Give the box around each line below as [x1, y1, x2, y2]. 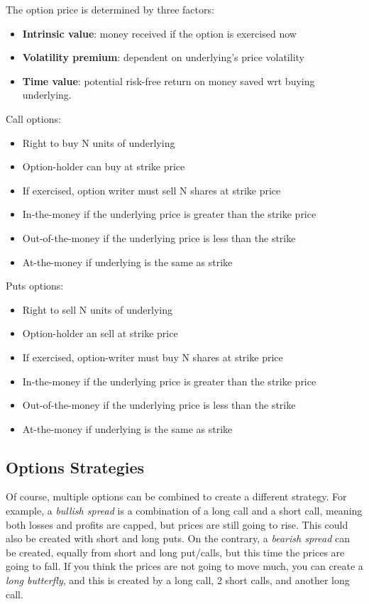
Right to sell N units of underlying [22, 302, 172, 317]
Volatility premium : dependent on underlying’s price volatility [22, 50, 304, 65]
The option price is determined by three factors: [6, 2, 214, 16]
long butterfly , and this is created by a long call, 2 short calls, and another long [6, 573, 350, 588]
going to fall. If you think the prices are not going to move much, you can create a [6, 559, 363, 573]
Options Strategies [6, 456, 145, 478]
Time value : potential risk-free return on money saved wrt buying [22, 73, 315, 88]
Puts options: [6, 278, 64, 293]
